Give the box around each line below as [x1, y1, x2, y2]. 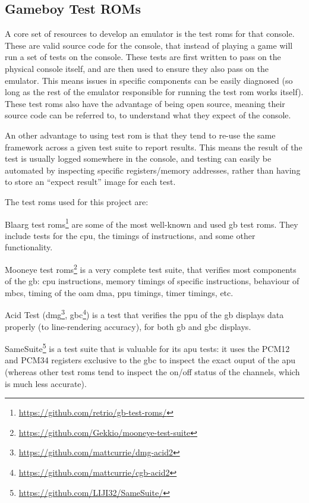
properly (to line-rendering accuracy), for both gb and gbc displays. [5, 320, 251, 332]
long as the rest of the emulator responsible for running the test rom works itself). [5, 86, 304, 98]
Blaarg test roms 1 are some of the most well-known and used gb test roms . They [5, 216, 298, 230]
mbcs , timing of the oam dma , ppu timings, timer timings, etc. [5, 286, 234, 298]
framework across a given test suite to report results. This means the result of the [5, 140, 302, 153]
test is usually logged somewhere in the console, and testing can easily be [5, 152, 272, 165]
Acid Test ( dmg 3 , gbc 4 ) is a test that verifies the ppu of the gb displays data [5, 307, 284, 321]
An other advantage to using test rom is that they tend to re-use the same [5, 128, 276, 141]
